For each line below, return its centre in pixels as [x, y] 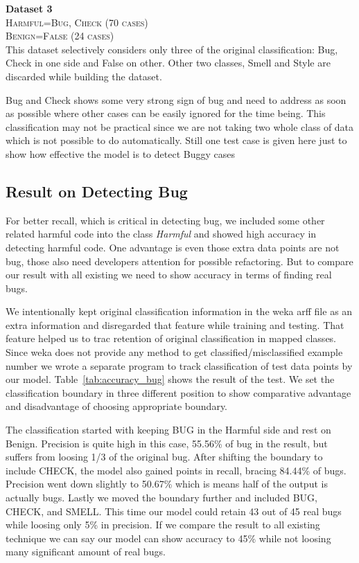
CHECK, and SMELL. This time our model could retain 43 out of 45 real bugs [174, 511]
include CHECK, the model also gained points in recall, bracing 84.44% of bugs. [176, 470]
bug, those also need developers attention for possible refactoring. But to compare [179, 261]
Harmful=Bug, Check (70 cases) [77, 22]
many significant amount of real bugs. [86, 552]
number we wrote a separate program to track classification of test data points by [179, 365]
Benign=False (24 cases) [60, 36]
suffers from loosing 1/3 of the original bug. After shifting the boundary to [164, 457]
